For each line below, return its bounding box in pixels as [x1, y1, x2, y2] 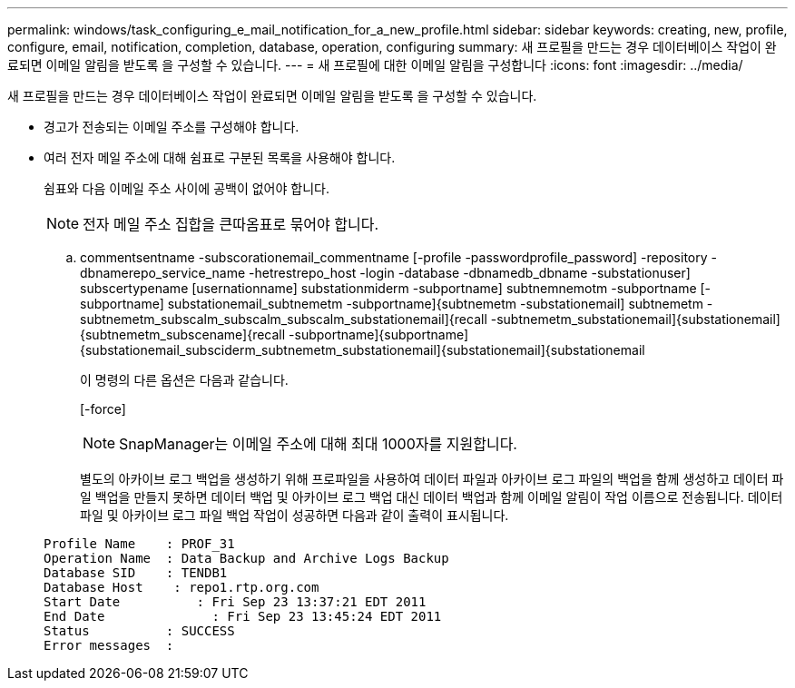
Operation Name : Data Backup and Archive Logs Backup [44, 551, 449, 565]
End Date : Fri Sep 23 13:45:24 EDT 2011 [44, 609, 442, 624]
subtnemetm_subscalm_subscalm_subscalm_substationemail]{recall [80, 311, 487, 327]
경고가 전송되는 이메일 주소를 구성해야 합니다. [44, 119, 299, 134]
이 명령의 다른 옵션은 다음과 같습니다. [80, 372, 289, 388]
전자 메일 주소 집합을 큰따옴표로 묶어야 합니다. [83, 215, 379, 233]
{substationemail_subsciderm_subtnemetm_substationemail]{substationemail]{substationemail [80, 342, 645, 358]
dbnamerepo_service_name [80, 265, 246, 280]
